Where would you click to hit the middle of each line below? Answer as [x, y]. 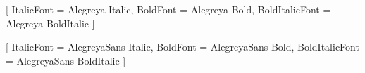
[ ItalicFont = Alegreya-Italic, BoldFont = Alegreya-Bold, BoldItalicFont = [168, 9]
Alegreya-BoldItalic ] [50, 23]
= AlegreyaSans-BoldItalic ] [66, 60]
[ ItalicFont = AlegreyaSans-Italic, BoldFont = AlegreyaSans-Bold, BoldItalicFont [182, 47]
